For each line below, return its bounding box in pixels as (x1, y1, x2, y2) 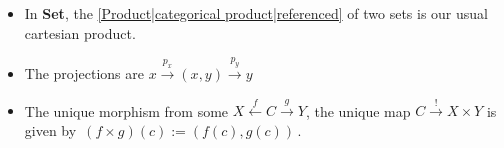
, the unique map (305, 100, 411, 121)
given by (24, 119, 77, 140)
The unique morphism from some (24, 100, 229, 121)
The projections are (24, 62, 144, 83)
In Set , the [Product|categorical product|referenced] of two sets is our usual (24, 3, 488, 23)
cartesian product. (24, 22, 136, 43)
